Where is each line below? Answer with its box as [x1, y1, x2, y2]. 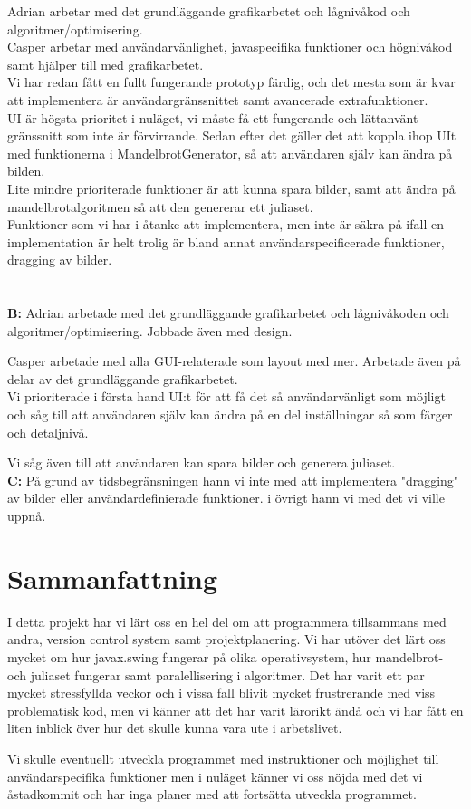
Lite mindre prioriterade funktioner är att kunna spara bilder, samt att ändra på [7, 178, 456, 197]
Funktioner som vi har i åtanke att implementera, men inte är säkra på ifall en [7, 215, 444, 234]
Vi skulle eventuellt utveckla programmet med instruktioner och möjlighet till [7, 748, 439, 767]
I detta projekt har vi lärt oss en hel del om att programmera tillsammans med [7, 612, 447, 631]
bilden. [7, 161, 45, 180]
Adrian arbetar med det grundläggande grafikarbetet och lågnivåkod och [7, 2, 410, 20]
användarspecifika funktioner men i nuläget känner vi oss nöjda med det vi [7, 766, 423, 785]
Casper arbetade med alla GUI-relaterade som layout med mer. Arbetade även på [7, 352, 461, 371]
